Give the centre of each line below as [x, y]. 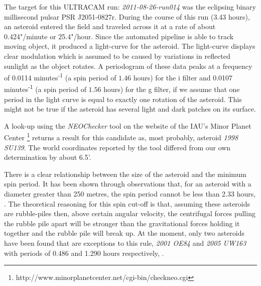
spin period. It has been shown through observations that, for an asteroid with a [128, 184]
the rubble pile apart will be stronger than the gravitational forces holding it [122, 223]
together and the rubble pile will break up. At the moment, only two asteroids [124, 233]
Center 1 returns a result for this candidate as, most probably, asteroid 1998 [121, 137]
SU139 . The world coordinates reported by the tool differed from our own [117, 147]
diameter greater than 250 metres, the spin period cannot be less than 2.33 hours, [130, 194]
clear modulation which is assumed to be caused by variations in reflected [117, 56]
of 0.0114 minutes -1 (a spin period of [60, 77]
